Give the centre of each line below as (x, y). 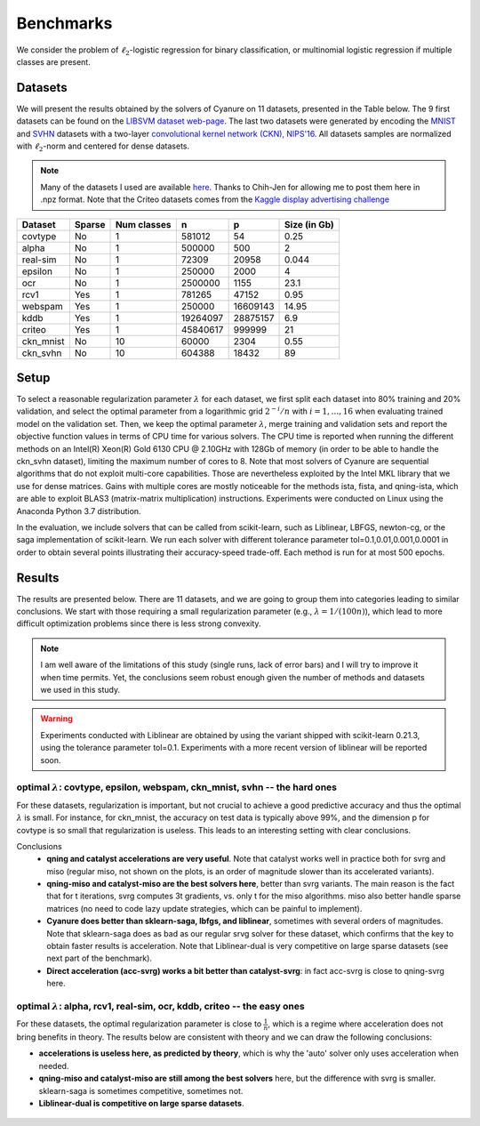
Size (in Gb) (310, 224)
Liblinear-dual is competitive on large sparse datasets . (141, 1103)
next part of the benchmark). (100, 958)
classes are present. (53, 61)
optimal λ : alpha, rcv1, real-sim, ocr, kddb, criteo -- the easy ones (161, 1006)
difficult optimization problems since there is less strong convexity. (139, 623)
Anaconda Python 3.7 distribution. (79, 511)
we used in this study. (80, 690)
